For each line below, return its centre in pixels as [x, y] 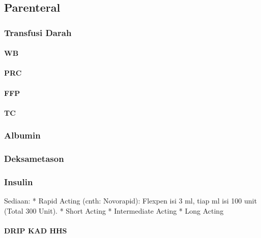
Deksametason [34, 159]
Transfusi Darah [38, 32]
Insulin [19, 181]
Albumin [22, 135]
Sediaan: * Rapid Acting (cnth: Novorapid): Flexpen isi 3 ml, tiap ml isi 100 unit [130, 201]
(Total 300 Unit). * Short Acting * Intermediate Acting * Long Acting [114, 210]
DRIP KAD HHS [36, 231]
